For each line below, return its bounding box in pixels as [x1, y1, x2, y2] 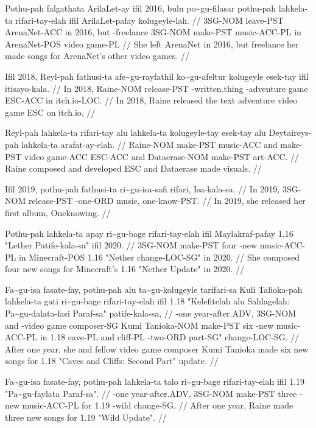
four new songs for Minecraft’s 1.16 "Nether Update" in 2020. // [5, 262, 245, 275]
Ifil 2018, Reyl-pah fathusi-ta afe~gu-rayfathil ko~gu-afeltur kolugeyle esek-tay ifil [5, 69, 309, 82]
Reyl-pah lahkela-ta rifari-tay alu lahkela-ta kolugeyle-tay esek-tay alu [5, 126, 266, 139]
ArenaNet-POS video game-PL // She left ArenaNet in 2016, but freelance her [5, 37, 299, 50]
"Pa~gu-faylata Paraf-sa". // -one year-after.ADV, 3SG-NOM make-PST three [5, 387, 297, 399]
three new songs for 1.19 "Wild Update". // [5, 410, 167, 423]
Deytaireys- [269, 126, 312, 139]
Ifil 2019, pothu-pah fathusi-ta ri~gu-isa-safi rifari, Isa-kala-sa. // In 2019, [5, 182, 280, 195]
